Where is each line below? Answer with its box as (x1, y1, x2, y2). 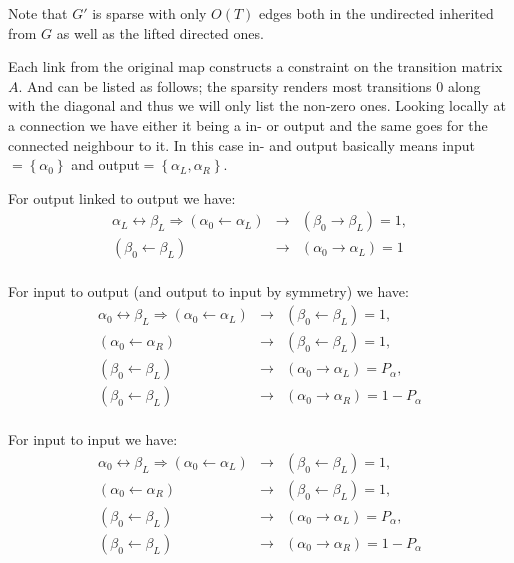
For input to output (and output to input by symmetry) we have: (8, 281, 409, 302)
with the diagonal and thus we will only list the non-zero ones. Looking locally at (8, 95, 506, 116)
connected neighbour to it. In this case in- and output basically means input (8, 134, 476, 155)
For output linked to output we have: (8, 187, 236, 208)
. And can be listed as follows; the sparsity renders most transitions (18, 75, 432, 96)
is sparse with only (92, 3, 207, 23)
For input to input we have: (8, 429, 178, 450)
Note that (8, 3, 68, 23)
